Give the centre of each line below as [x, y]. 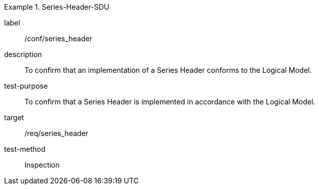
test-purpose [26, 86]
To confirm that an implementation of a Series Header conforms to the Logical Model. [168, 70]
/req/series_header [57, 133]
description [23, 54]
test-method [25, 149]
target [14, 117]
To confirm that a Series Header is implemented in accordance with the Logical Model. [170, 102]
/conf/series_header [58, 38]
